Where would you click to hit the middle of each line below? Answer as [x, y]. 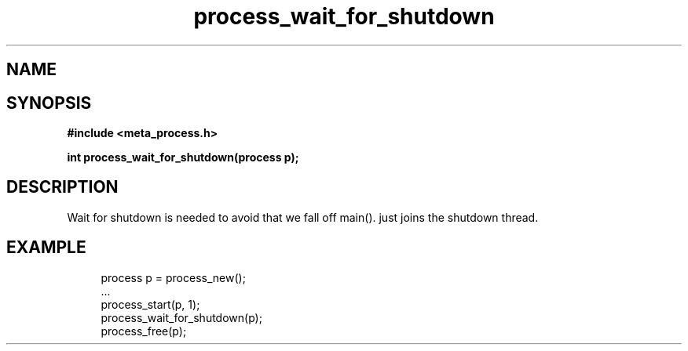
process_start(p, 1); [150, 304]
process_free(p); [144, 331]
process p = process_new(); [173, 277]
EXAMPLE [46, 248]
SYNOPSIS [49, 103]
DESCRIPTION [62, 187]
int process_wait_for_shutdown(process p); [183, 157]
